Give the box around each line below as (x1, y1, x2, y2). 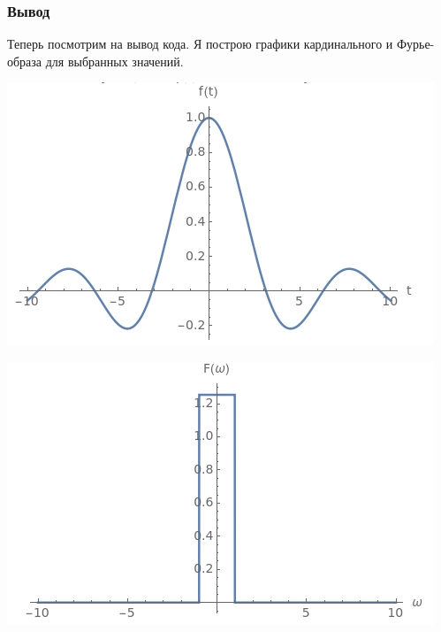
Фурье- (396, 35, 435, 53)
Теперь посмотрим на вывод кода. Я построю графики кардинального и (7, 35, 393, 53)
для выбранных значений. (45, 51, 184, 70)
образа (7, 51, 42, 70)
